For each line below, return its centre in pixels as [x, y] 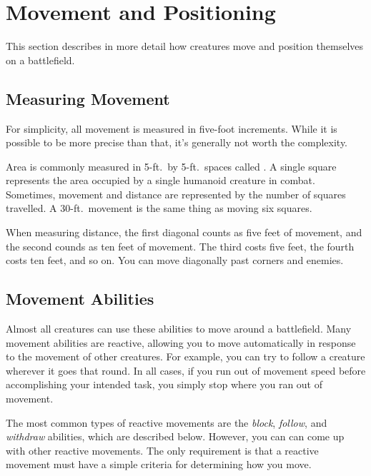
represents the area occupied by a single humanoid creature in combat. [160, 180]
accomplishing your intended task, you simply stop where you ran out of [164, 384]
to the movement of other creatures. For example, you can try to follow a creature [185, 356]
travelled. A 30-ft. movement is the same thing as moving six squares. [159, 208]
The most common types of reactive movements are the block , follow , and [167, 422]
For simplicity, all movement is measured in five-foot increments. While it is [172, 128]
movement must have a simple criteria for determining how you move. [159, 464]
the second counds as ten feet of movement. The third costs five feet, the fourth [180, 246]
